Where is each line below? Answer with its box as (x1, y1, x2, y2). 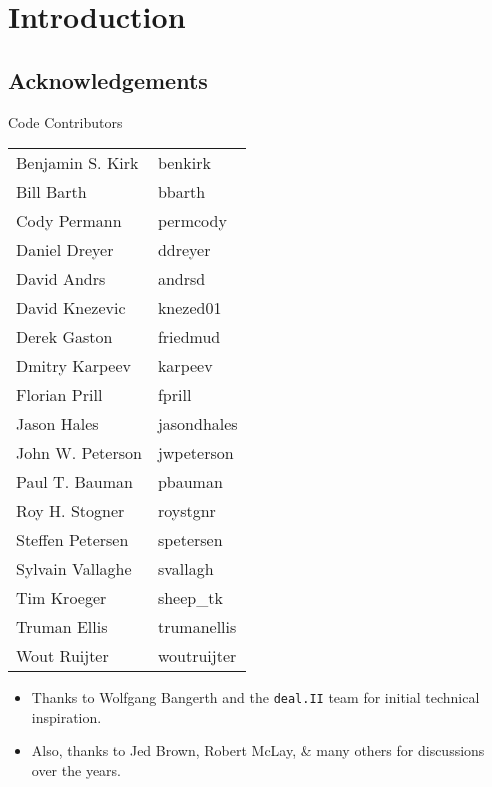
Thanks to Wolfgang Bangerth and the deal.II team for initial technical (31, 687, 480, 708)
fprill (157, 383, 192, 407)
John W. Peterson (16, 441, 142, 465)
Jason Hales (16, 412, 99, 436)
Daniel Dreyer (16, 238, 114, 262)
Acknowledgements (8, 64, 208, 95)
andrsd (157, 267, 206, 291)
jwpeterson (157, 441, 234, 465)
